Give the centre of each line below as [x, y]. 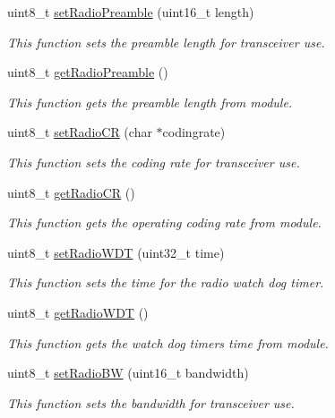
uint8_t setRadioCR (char [80, 132]
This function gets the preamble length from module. [150, 102]
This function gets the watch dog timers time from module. [168, 342]
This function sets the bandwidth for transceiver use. [151, 402]
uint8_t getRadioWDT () [78, 312]
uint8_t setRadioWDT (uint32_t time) [116, 252]
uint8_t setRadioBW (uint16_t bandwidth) [128, 373]
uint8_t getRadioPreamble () [88, 72]
